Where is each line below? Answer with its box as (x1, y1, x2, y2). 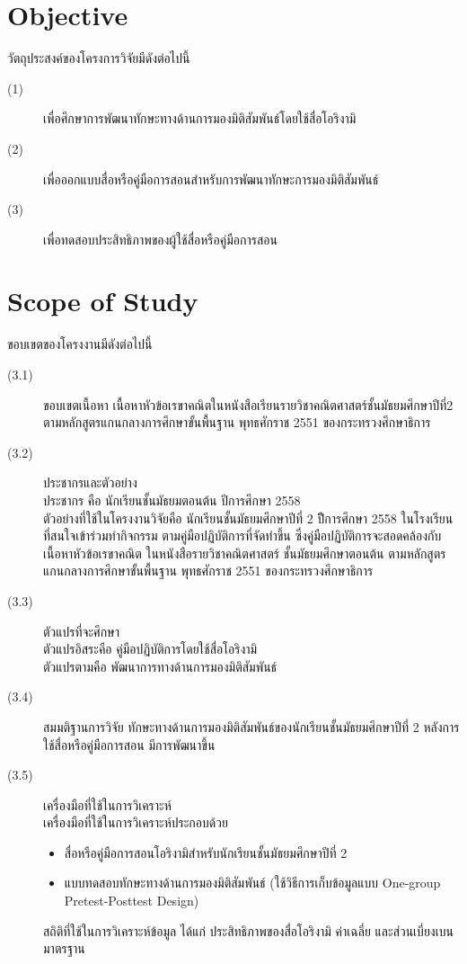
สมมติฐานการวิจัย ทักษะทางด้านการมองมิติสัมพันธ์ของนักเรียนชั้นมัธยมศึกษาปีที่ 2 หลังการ (43, 717, 460, 736)
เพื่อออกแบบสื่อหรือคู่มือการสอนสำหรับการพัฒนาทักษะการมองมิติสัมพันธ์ (43, 169, 379, 188)
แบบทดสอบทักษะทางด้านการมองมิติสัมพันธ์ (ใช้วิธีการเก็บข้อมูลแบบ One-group (64, 873, 441, 892)
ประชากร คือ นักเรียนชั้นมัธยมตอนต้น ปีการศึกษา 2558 (43, 490, 301, 509)
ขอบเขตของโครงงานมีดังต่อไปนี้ (7, 335, 153, 353)
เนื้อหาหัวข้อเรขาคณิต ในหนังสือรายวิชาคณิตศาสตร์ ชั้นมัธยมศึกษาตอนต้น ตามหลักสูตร (43, 543, 446, 562)
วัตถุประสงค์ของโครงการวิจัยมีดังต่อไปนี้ (7, 49, 190, 67)
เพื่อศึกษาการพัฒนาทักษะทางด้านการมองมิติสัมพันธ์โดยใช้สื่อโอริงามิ (43, 109, 357, 128)
